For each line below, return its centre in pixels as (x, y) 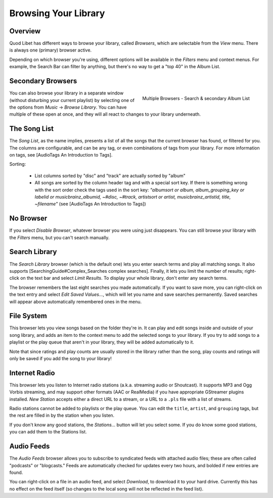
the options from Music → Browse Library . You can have (68, 107)
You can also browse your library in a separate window (66, 93)
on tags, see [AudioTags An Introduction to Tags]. (61, 155)
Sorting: (18, 164)
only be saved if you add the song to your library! (61, 358)
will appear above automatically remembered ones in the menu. (75, 302)
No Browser (28, 218)
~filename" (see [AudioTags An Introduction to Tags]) (90, 204)
